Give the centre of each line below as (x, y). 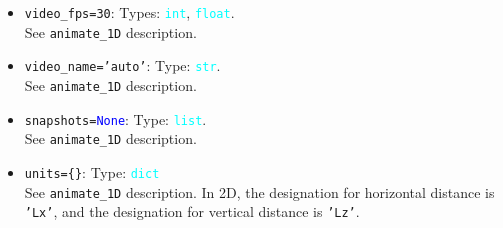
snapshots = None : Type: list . (115, 118)
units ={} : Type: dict (92, 171)
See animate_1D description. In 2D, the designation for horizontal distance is (259, 191)
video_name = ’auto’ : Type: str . (122, 65)
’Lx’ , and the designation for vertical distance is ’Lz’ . (192, 211)
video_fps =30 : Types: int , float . (129, 12)
